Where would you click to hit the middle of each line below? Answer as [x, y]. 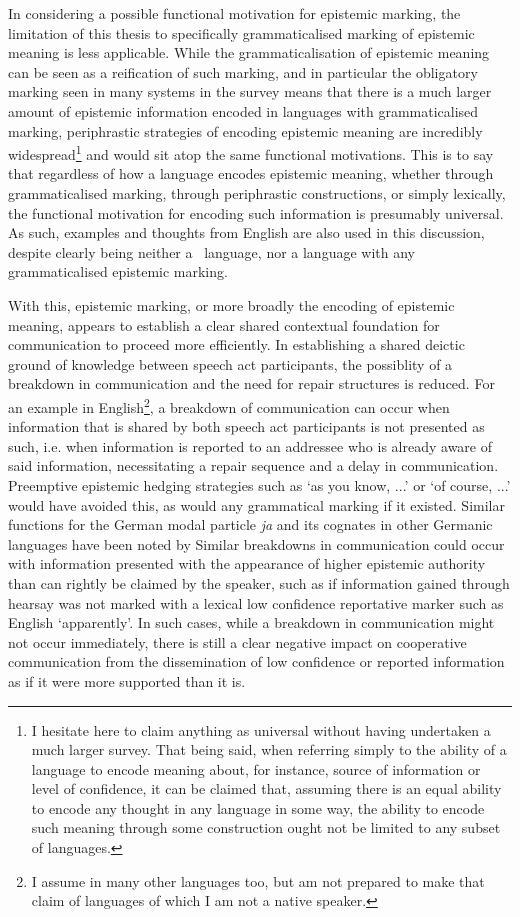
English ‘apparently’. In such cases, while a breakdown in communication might [251, 622]
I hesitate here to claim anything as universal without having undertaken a [261, 729]
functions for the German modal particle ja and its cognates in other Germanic [250, 524]
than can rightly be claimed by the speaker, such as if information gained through [259, 582]
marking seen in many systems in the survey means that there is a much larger [250, 91]
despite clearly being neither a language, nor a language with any [211, 251]
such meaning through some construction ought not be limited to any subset [266, 827]
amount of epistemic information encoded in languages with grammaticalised [243, 110]
